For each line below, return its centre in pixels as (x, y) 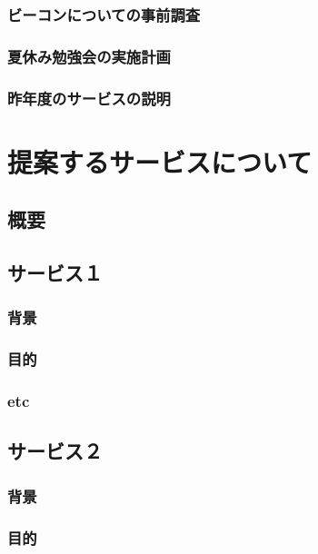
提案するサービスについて (160, 161)
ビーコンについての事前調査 (104, 14)
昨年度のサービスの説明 (89, 98)
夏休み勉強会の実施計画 (89, 56)
